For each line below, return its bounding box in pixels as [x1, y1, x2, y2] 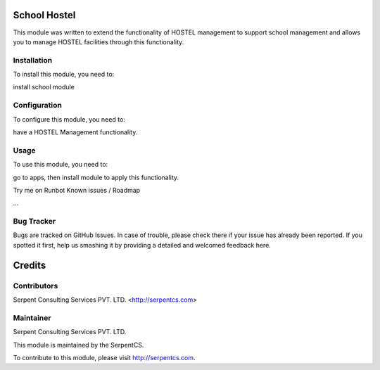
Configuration [13, 101, 63, 110]
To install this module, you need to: [13, 70, 115, 79]
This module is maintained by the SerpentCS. [13, 340, 144, 349]
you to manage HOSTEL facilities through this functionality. [13, 37, 184, 46]
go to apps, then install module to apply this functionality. [13, 173, 179, 181]
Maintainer [13, 313, 51, 323]
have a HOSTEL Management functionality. [13, 127, 138, 136]
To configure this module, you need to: [13, 115, 126, 123]
